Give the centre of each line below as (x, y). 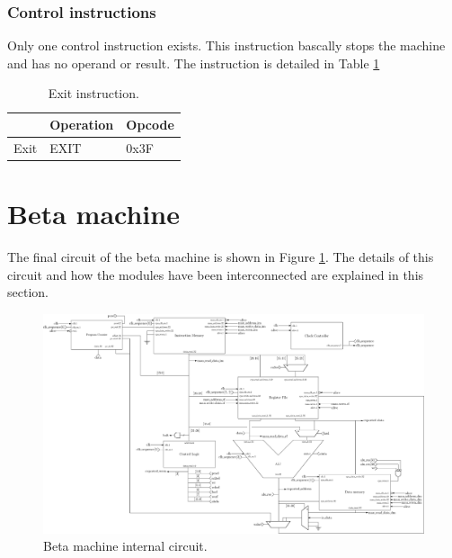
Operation (82, 124)
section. (28, 292)
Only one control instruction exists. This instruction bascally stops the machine (226, 45)
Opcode (150, 124)
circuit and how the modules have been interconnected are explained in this (216, 274)
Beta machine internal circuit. (125, 546)
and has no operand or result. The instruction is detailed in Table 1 (194, 63)
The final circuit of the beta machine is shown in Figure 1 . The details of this (221, 257)
